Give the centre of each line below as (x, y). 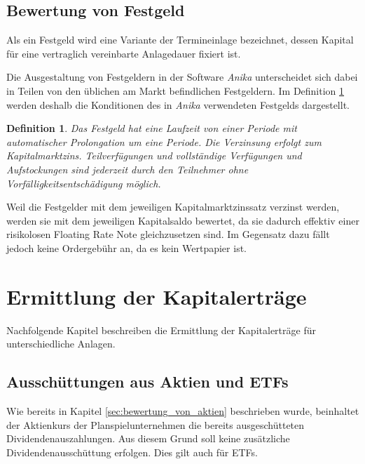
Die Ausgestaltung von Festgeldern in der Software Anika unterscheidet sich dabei (182, 77)
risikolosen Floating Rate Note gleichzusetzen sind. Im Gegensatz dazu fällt (168, 234)
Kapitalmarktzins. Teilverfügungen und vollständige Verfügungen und (154, 155)
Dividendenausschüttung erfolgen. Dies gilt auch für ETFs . (132, 452)
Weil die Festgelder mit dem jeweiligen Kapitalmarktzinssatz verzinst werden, (173, 207)
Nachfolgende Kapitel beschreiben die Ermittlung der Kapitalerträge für (161, 330)
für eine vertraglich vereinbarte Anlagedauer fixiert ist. (124, 53)
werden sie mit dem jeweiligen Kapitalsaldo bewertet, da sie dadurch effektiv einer (183, 220)
